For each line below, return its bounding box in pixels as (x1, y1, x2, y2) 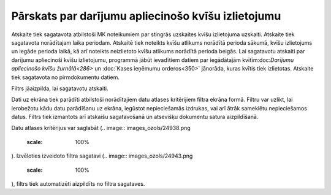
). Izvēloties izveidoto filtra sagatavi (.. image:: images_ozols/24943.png (11, 152, 193, 159)
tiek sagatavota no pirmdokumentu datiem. (11, 74, 120, 81)
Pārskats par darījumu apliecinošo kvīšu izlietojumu (11, 9, 281, 23)
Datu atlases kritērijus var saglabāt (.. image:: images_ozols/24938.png (11, 124, 191, 132)
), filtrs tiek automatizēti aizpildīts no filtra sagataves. (11, 180, 145, 188)
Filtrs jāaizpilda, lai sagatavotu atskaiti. (11, 85, 108, 92)
